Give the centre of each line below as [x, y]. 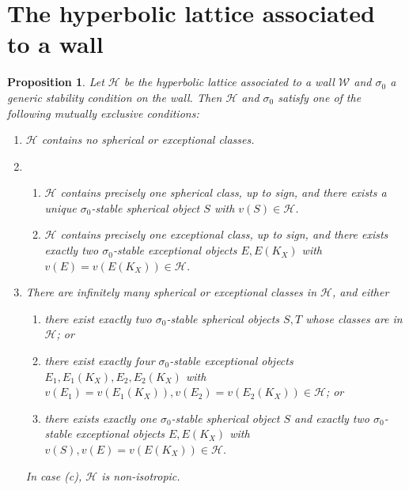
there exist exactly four [100, 361]
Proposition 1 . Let [56, 82]
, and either [360, 292]
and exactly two [332, 418]
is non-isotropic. [141, 475]
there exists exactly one [100, 418]
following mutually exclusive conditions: [103, 113]
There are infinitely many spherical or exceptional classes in [171, 292]
